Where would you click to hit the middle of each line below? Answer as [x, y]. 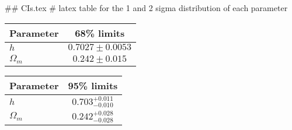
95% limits [93, 85]
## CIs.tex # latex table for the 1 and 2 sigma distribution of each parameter [146, 8]
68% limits [100, 33]
